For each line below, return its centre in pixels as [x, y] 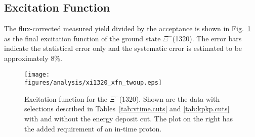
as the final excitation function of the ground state [82, 38]
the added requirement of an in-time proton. [93, 128]
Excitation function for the [66, 98]
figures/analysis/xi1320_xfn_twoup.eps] [93, 83]
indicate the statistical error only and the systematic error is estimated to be [123, 48]
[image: [37, 74]
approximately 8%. [33, 58]
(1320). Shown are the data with [169, 98]
